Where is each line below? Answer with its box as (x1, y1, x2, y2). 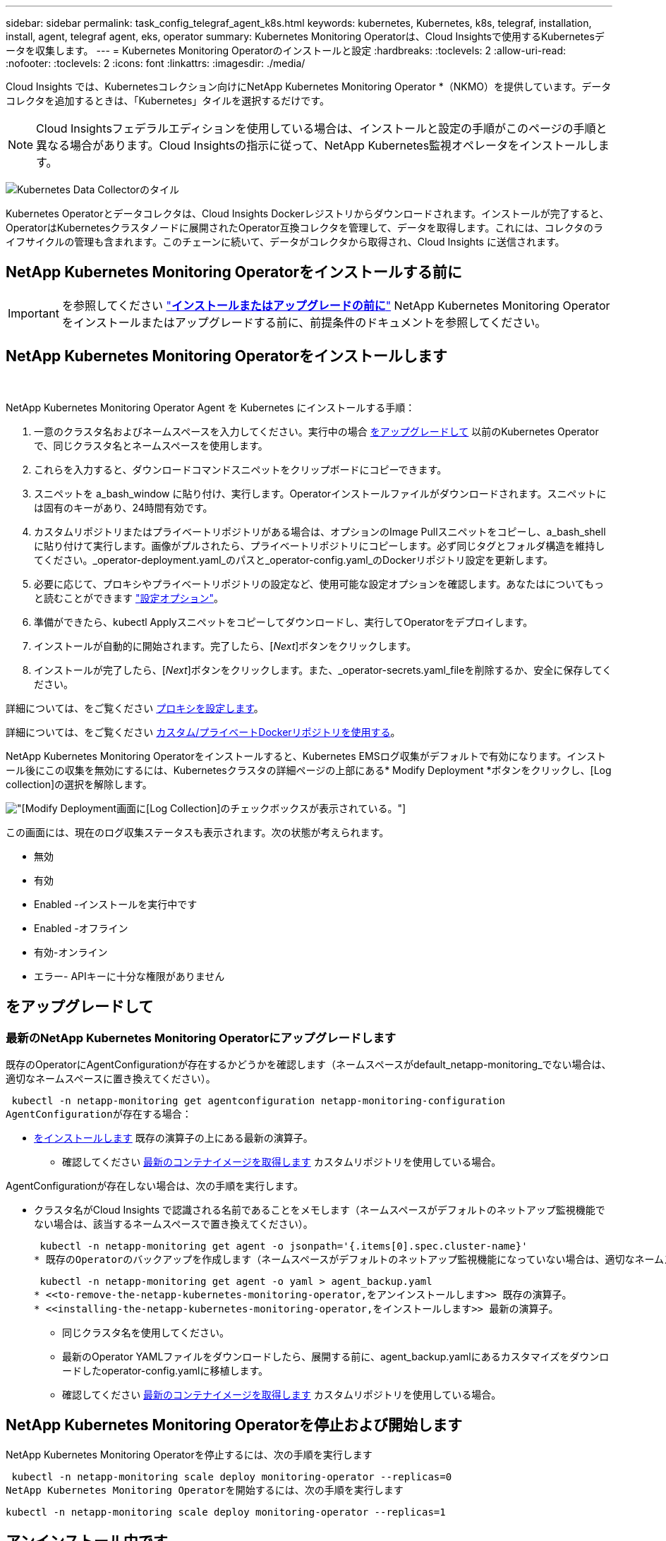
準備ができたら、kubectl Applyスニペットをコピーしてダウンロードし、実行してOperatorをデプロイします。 (34, 615, 533, 628)
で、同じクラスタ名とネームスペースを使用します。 (34, 439, 268, 452)
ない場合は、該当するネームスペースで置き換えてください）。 (34, 1217, 313, 1230)
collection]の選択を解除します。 (6, 778, 152, 790)
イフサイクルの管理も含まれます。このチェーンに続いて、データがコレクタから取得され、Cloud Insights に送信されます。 (6, 236, 565, 248)
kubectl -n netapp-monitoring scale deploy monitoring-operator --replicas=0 (11, 1470, 452, 1482)
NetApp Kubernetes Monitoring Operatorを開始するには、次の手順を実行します (6, 1484, 404, 1496)
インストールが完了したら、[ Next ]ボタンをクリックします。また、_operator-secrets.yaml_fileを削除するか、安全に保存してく (34, 663, 612, 676)
